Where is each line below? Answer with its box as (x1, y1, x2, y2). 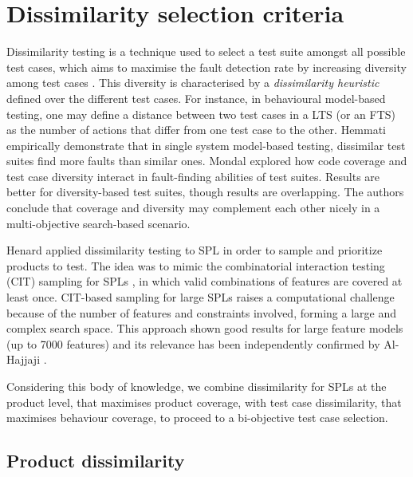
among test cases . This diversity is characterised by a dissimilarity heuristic (6, 74, 380, 91)
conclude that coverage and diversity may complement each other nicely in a (6, 199, 380, 216)
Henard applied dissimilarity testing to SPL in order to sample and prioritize (6, 242, 383, 258)
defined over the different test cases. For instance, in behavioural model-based (6, 89, 386, 106)
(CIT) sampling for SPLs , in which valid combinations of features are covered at (6, 273, 403, 290)
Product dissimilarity (6, 448, 185, 473)
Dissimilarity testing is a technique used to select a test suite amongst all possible (6, 43, 406, 60)
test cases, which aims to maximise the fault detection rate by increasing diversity (6, 58, 407, 75)
